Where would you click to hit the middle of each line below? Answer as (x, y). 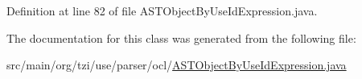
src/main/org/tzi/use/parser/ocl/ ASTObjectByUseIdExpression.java (177, 65)
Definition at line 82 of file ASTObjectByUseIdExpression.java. (162, 10)
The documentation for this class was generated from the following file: (181, 37)
